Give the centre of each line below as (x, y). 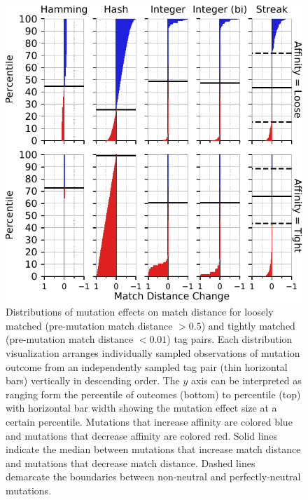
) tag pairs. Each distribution (230, 339)
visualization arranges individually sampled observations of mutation (153, 353)
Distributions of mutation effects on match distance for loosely (140, 312)
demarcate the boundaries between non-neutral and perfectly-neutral (153, 477)
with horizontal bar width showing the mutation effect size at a (141, 408)
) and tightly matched (248, 325)
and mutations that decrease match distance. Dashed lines (131, 462)
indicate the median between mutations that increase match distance (153, 449)
